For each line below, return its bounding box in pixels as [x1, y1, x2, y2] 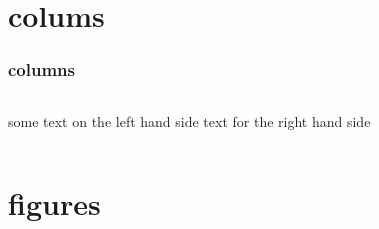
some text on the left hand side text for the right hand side [8, 110, 371, 131]
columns [8, 57, 75, 82]
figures [8, 183, 101, 224]
